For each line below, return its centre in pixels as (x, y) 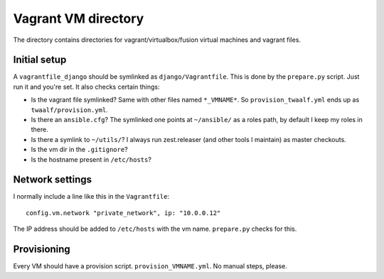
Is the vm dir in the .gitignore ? (79, 150)
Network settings (53, 180)
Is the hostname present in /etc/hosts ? (91, 159)
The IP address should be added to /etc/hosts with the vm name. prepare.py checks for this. (155, 229)
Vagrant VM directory (79, 18)
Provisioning (42, 250)
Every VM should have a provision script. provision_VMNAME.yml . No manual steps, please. (150, 266)
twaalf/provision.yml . (69, 109)
